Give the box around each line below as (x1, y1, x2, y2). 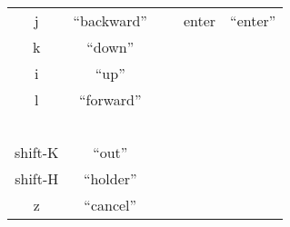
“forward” (78, 89, 142, 110)
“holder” (83, 168, 137, 189)
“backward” (73, 10, 147, 31)
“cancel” (84, 194, 137, 215)
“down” (86, 36, 135, 57)
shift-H (15, 168, 59, 189)
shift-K (15, 142, 59, 163)
